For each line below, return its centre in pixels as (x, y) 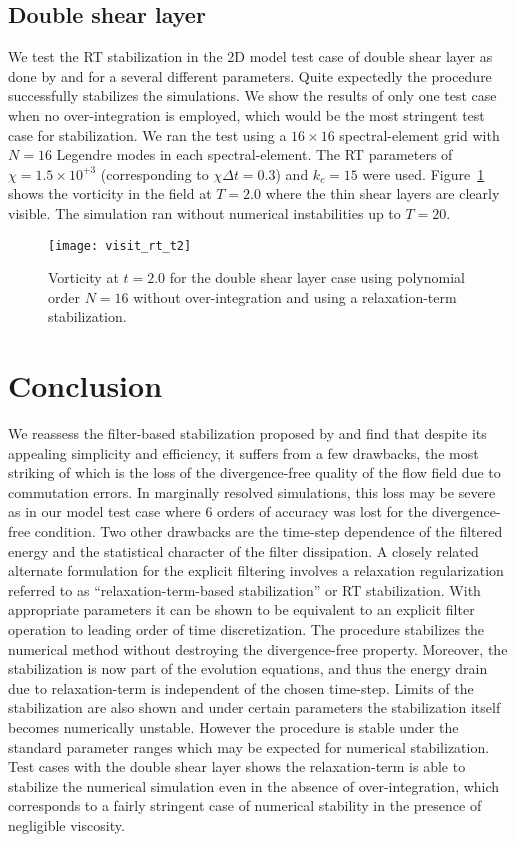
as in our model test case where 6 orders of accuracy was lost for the (218, 511)
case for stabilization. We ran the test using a (147, 134)
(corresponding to (154, 173)
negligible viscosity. (66, 824)
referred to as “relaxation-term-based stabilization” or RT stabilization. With (244, 589)
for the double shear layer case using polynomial (317, 277)
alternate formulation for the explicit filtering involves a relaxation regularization (256, 570)
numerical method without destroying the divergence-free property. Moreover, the (258, 648)
